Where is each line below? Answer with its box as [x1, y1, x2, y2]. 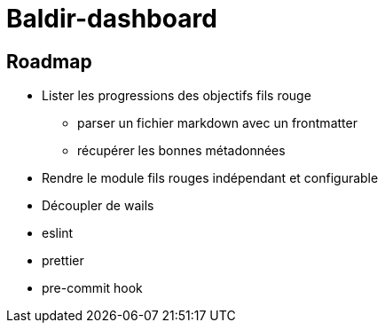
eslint [42, 225, 74, 241]
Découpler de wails [42, 198, 154, 214]
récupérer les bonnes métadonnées [77, 143, 286, 159]
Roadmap [6, 50, 92, 73]
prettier [42, 253, 84, 269]
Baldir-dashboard [6, 4, 217, 34]
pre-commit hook [42, 280, 143, 296]
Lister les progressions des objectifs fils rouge [42, 88, 311, 104]
